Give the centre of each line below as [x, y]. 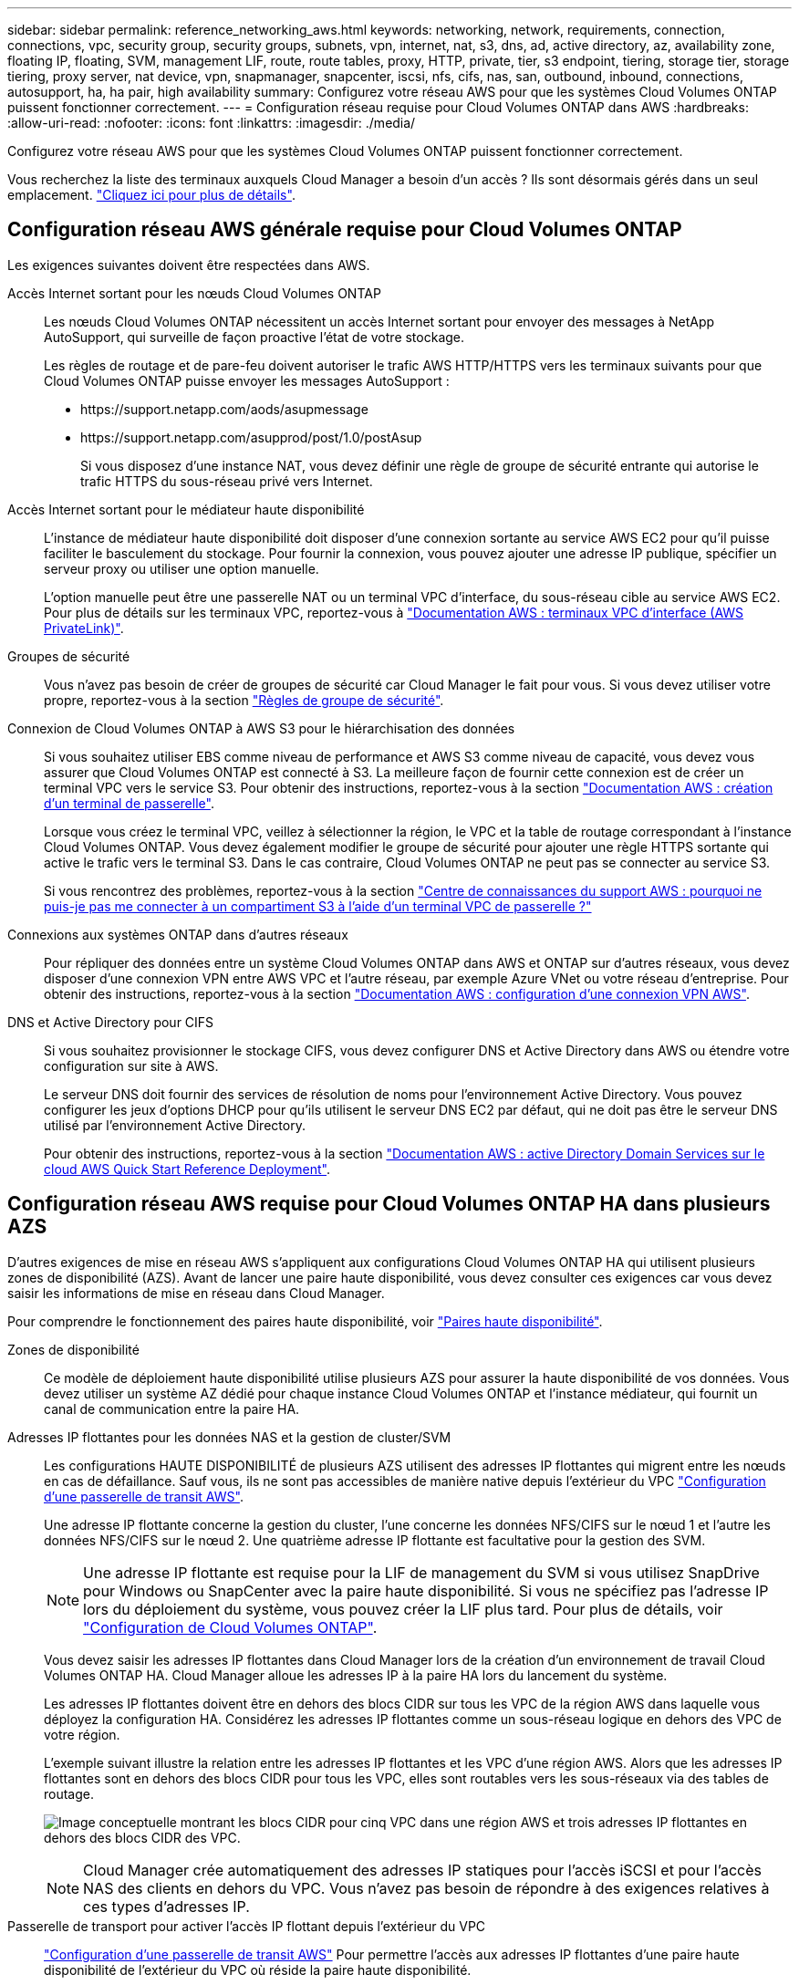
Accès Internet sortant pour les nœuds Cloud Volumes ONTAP [194, 293]
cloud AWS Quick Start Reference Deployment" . [187, 1169]
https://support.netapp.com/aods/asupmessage [224, 409]
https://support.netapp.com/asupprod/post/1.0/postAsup [251, 437]
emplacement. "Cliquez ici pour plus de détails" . [151, 195]
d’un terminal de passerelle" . [129, 803]
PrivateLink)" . [84, 628]
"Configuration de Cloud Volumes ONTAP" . [230, 1627]
